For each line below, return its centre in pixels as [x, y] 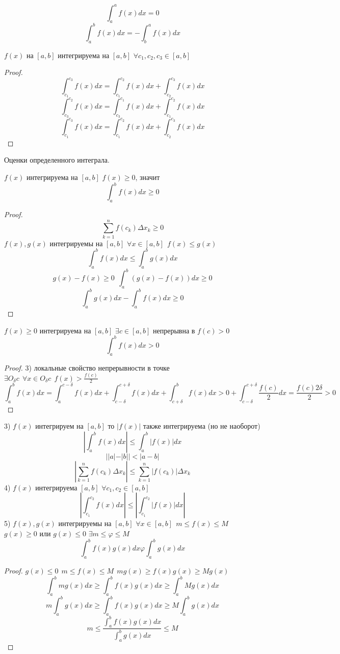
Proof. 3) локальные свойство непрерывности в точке [87, 367]
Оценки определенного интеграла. [57, 160]
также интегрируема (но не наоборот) [202, 426]
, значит [148, 177]
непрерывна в [174, 330]
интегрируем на [59, 426]
